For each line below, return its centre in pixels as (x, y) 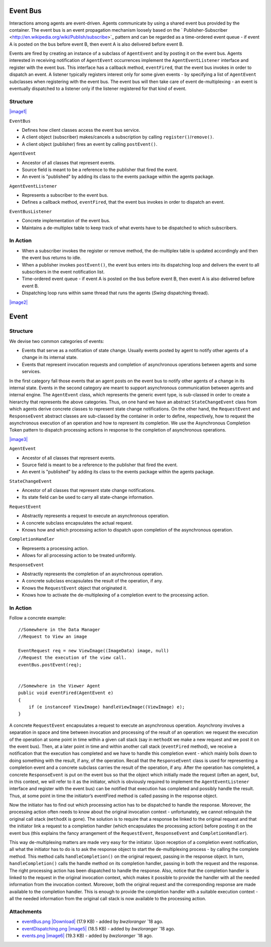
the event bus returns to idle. (52, 258)
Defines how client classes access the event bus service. (81, 130)
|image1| (18, 112)
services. (31, 372)
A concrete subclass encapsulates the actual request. (77, 523)
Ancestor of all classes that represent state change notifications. (89, 490)
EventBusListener (31, 211)
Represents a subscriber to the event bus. (65, 195)
